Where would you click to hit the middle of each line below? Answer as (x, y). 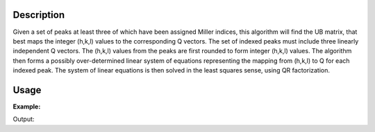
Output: (24, 119)
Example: (27, 106)
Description (39, 15)
